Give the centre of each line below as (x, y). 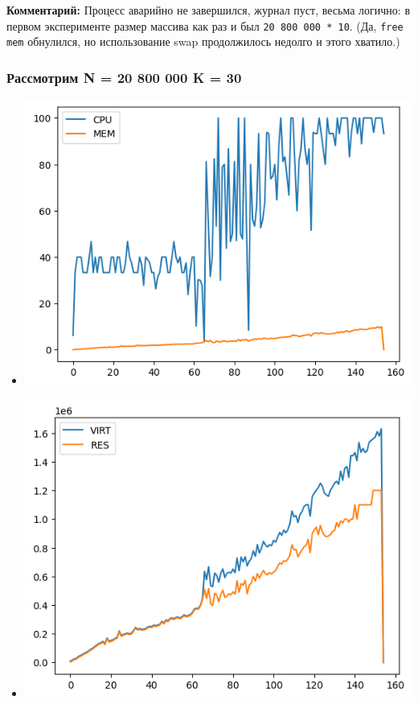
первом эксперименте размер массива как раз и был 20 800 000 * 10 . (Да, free (205, 25)
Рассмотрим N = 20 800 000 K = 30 (124, 77)
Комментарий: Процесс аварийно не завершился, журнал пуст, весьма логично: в (208, 10)
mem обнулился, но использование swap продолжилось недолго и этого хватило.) (203, 41)
